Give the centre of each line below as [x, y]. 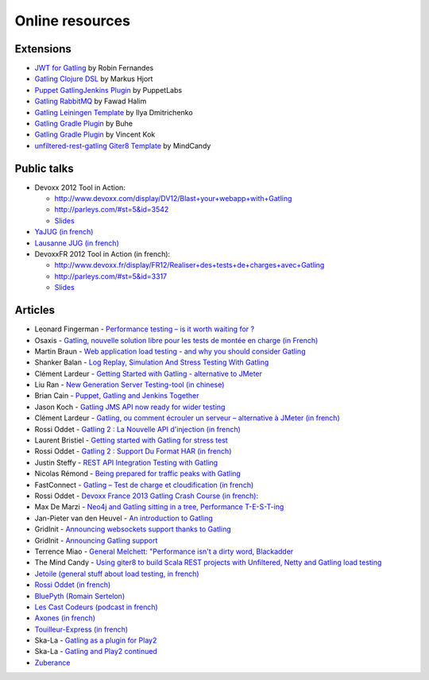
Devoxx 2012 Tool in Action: [80, 187]
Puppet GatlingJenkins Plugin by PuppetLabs [108, 90]
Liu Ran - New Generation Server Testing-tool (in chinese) [129, 384]
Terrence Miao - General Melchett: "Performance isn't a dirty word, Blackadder [164, 551]
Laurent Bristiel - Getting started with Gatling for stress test [131, 440]
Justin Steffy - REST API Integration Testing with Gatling [126, 462]
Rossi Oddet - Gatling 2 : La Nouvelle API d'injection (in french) [138, 429]
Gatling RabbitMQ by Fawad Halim [91, 101]
